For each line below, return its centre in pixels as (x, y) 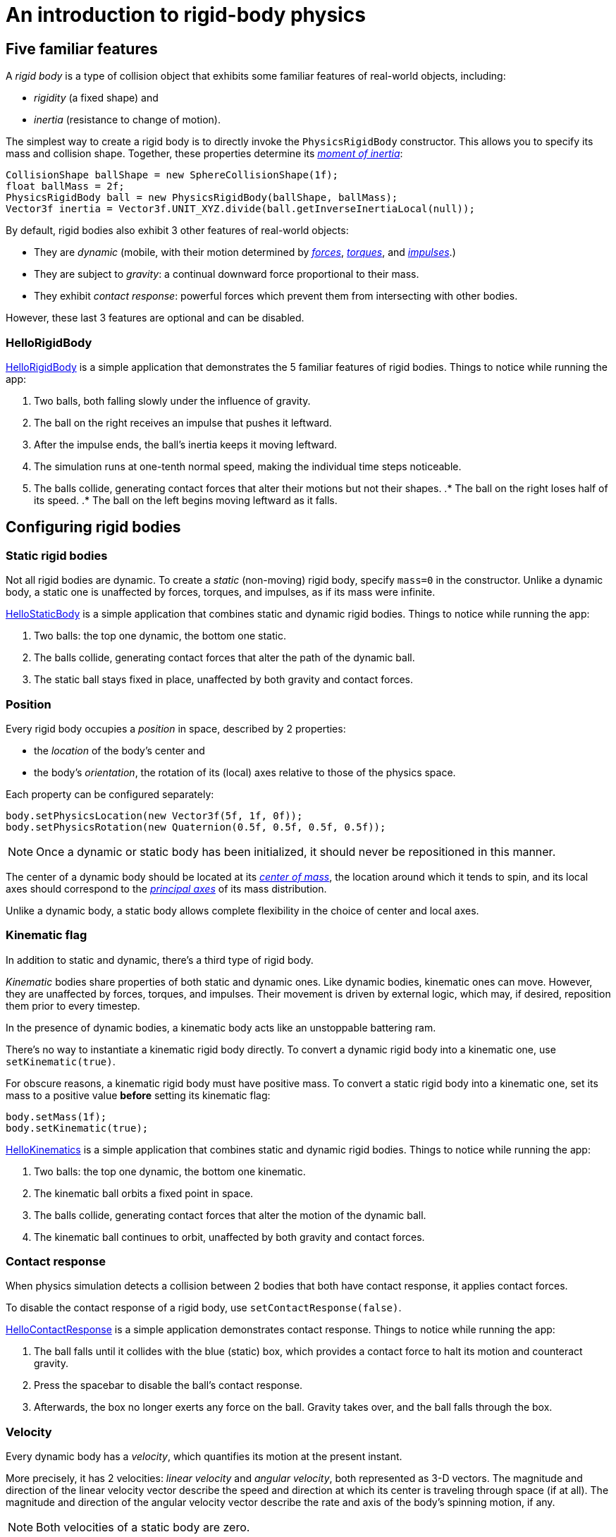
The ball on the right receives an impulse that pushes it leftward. (183, 422)
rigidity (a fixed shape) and (96, 98)
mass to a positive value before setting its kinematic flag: (138, 1095)
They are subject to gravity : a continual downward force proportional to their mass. (227, 274)
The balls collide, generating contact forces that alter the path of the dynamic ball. (224, 658)
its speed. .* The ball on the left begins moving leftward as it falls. (186, 500)
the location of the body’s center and (119, 750)
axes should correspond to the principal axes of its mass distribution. (166, 888)
